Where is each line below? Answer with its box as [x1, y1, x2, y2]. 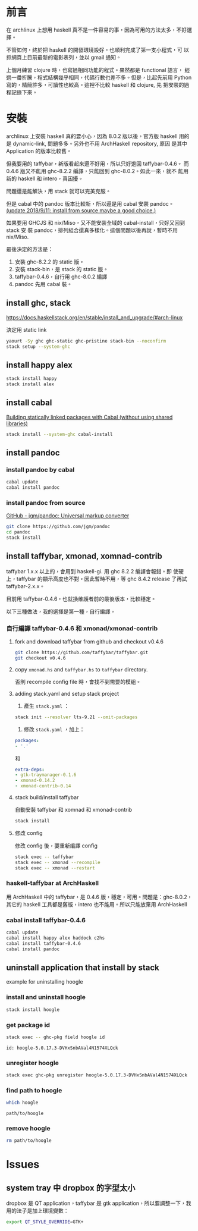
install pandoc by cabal [6, 466, 75, 473]
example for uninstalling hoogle [6, 978, 83, 985]
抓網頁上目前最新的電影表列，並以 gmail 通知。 [6, 54, 122, 61]
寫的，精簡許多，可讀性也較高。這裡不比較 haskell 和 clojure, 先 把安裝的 [6, 81, 184, 88]
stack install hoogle [6, 1006, 60, 1013]
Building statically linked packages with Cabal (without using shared [6, 413, 173, 420]
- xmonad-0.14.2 [14, 777, 55, 784]
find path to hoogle [6, 1086, 62, 1094]
